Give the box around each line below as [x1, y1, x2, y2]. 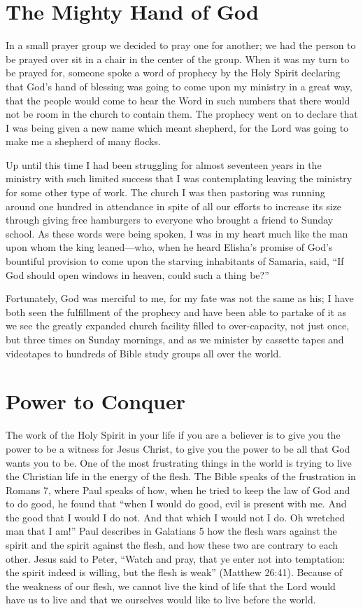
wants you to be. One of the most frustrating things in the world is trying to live [6, 455, 352, 470]
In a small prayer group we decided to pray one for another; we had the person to [6, 38, 356, 53]
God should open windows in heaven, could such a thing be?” [6, 267, 269, 282]
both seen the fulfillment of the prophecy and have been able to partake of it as [6, 304, 347, 319]
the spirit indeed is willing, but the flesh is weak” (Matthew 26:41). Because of [6, 565, 343, 580]
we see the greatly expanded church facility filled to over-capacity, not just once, [6, 318, 350, 333]
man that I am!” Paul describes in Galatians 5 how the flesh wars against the [6, 524, 337, 538]
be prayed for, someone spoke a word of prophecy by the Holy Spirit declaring [6, 65, 341, 80]
